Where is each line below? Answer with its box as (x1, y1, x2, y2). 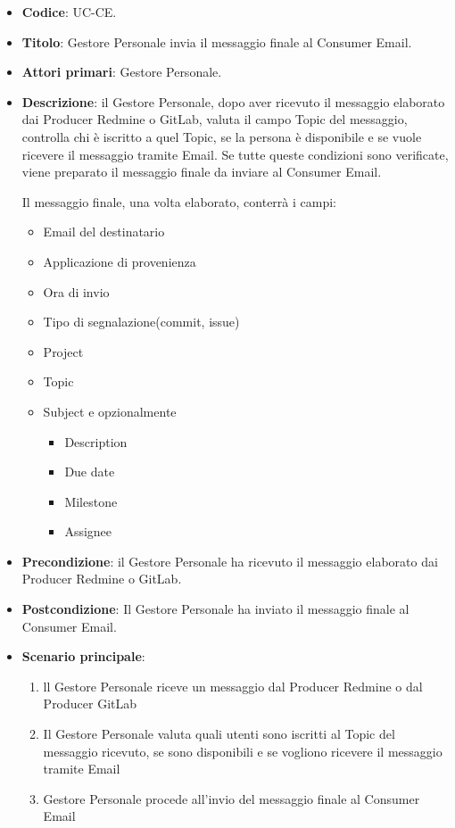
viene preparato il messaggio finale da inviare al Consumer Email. (21, 162, 382, 181)
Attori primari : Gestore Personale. (21, 62, 222, 81)
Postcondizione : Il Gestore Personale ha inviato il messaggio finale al (21, 600, 409, 618)
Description (64, 432, 128, 451)
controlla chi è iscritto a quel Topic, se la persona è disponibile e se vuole (21, 127, 422, 145)
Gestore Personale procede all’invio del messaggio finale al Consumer (43, 789, 420, 807)
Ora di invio (43, 282, 110, 301)
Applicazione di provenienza (43, 252, 196, 270)
